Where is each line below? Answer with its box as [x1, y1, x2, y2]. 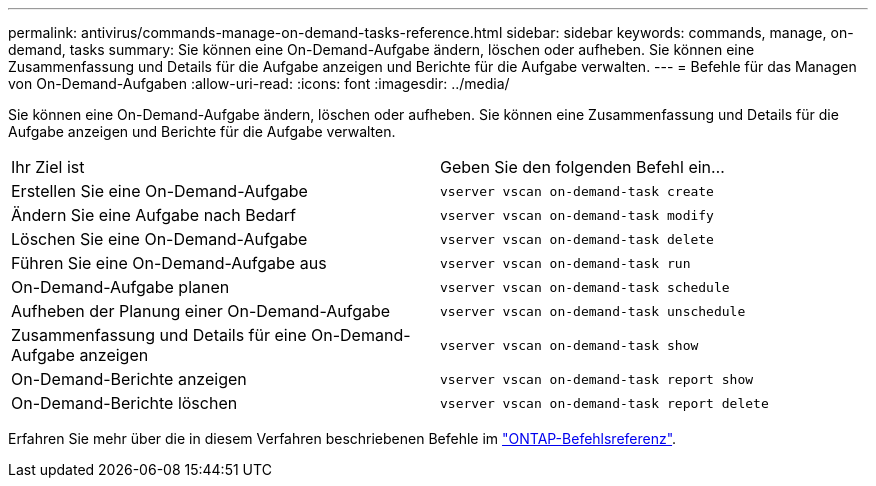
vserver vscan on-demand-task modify [440, 207, 714, 223]
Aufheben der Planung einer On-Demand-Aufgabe [11, 301, 391, 321]
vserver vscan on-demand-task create [440, 183, 714, 199]
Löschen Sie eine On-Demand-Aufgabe [11, 229, 308, 249]
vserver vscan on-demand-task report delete [440, 395, 769, 411]
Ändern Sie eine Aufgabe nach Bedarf [11, 205, 296, 225]
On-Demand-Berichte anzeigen [11, 369, 247, 389]
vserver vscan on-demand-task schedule [440, 279, 730, 295]
